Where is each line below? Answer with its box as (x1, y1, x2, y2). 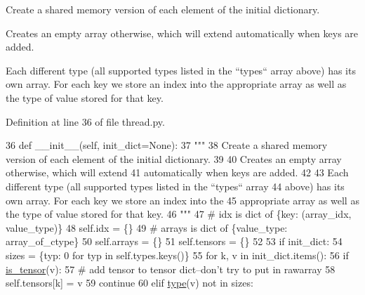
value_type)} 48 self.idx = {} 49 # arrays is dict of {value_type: (6, 220, 288, 235)
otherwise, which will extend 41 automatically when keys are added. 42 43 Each (6, 165, 349, 180)
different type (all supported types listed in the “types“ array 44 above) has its (6, 178, 345, 193)
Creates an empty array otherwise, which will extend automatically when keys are (6, 25, 359, 40)
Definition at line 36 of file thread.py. (6, 114, 165, 129)
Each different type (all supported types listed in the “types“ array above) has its (6, 63, 356, 77)
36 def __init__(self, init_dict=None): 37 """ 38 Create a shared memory (6, 138, 328, 152)
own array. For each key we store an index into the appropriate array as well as (6, 77, 347, 91)
